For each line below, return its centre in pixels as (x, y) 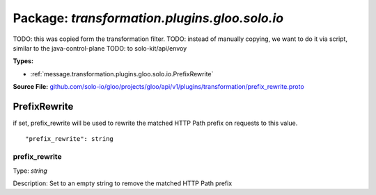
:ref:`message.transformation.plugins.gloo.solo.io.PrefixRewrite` (122, 74)
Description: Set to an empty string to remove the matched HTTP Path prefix (123, 183)
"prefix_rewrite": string (70, 139)
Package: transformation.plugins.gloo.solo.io (148, 18)
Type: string (30, 171)
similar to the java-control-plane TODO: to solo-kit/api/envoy (100, 48)
